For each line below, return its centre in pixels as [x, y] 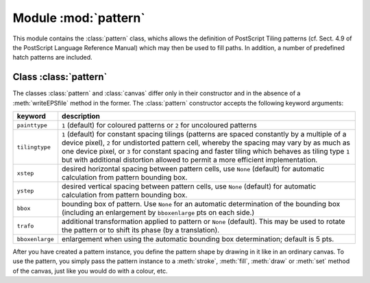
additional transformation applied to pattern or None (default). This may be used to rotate [203, 221]
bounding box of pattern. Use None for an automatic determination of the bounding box [201, 204]
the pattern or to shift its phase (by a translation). [141, 230]
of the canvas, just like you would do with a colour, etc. [90, 271]
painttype [32, 125]
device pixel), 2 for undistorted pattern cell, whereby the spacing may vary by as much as [206, 143]
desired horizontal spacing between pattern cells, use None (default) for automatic [193, 169]
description [81, 116]
